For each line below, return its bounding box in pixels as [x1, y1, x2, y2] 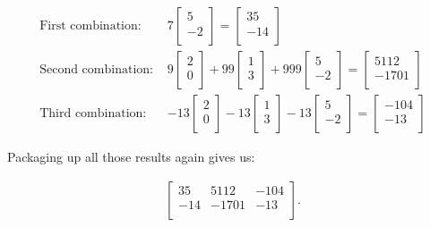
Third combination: [39, 107, 147, 121]
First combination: [39, 20, 142, 33]
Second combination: [39, 63, 153, 77]
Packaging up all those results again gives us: [7, 147, 255, 166]
